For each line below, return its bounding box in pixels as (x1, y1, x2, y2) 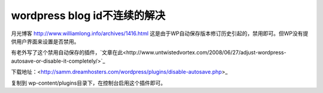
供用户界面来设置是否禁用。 (11, 38, 80, 45)
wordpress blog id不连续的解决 (11, 9, 166, 22)
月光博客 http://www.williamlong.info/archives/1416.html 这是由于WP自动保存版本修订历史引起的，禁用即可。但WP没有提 (11, 30, 309, 37)
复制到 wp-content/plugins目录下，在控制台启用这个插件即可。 (11, 79, 166, 86)
